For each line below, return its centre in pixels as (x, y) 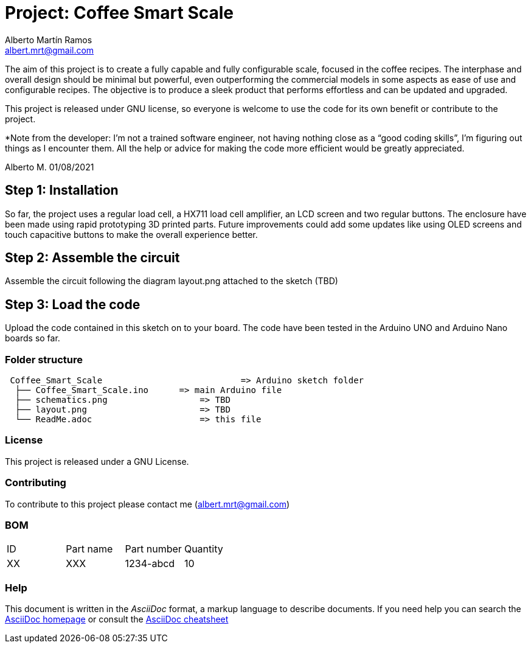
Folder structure (44, 359)
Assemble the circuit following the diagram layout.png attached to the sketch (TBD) (172, 281)
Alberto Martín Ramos (49, 40)
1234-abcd (150, 564)
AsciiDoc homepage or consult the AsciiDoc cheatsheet (117, 619)
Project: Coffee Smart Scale (119, 13)
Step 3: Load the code (73, 304)
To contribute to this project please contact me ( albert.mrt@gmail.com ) (147, 504)
